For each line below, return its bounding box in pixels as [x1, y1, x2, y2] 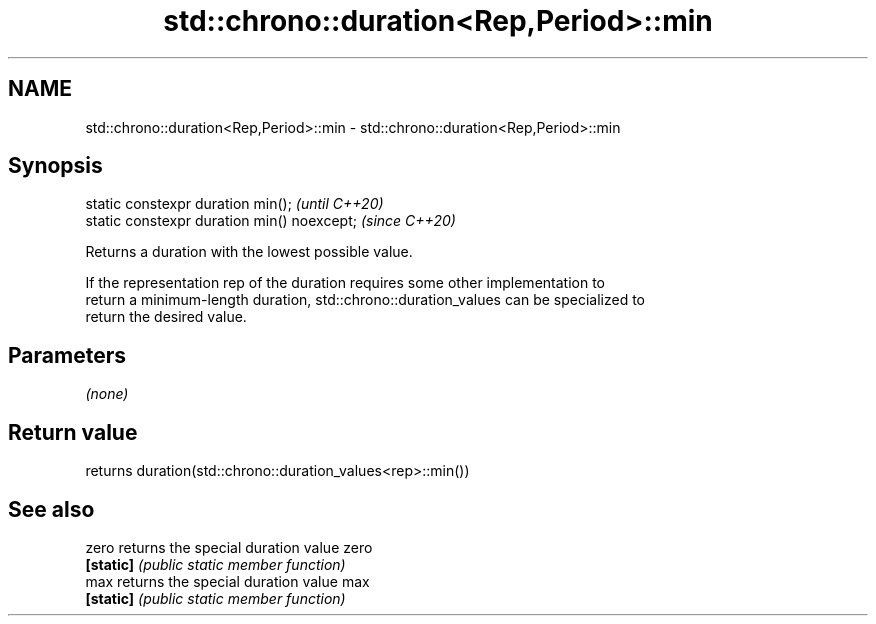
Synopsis [8, 153, 103, 179]
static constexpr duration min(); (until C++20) [85, 195, 384, 213]
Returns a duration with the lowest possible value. [85, 243, 413, 261]
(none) [85, 385, 129, 403]
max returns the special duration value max [85, 572, 370, 590]
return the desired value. [85, 308, 247, 326]
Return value [8, 419, 138, 445]
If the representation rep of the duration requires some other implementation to [85, 274, 605, 292]
